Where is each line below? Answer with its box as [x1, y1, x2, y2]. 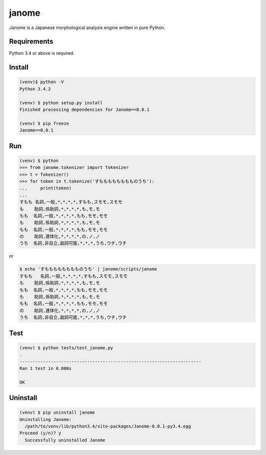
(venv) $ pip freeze [19, 121, 69, 126]
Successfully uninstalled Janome [25, 437, 105, 443]
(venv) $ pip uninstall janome [19, 410, 96, 416]
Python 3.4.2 [19, 86, 51, 92]
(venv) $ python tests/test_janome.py [19, 345, 113, 351]
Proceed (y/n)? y [19, 430, 62, 436]
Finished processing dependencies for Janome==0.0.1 [19, 107, 150, 113]
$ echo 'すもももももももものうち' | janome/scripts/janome [19, 266, 157, 272]
